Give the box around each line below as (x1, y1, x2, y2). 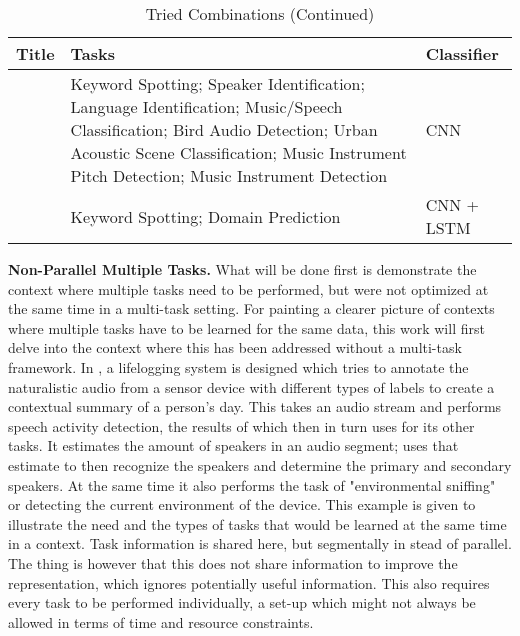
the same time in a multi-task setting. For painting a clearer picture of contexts (8, 298, 495, 319)
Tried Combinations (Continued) (145, 2, 375, 25)
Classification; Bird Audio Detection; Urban (70, 118, 378, 141)
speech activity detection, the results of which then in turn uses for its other (8, 415, 475, 436)
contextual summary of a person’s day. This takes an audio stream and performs (8, 396, 502, 417)
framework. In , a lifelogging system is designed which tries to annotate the (8, 356, 469, 377)
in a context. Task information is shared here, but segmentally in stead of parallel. (8, 533, 512, 554)
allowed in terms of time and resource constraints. (8, 611, 314, 632)
